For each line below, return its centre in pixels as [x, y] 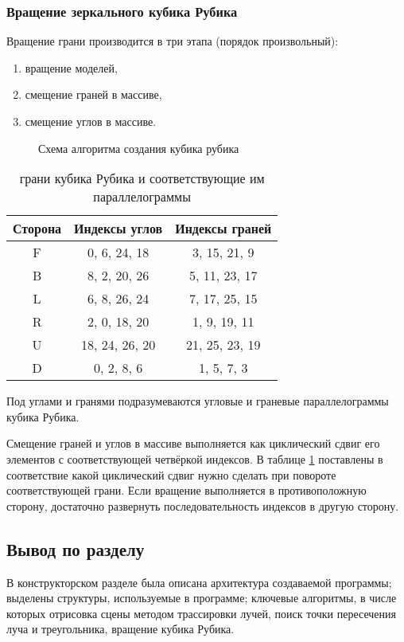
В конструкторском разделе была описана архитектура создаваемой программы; [199, 582]
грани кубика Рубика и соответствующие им [142, 178]
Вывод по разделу [76, 548]
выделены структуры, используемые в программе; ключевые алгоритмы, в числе [202, 598]
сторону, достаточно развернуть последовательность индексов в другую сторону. [203, 505]
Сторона [37, 229]
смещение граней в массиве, [93, 94]
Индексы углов [118, 229]
